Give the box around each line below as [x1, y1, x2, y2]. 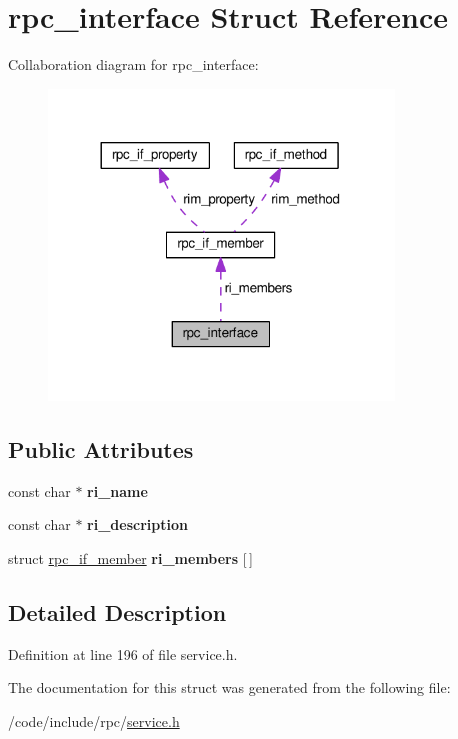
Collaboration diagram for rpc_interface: [8, 54, 259, 75]
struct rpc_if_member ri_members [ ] [8, 547, 253, 568]
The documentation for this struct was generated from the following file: [8, 677, 451, 698]
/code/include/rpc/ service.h [8, 710, 180, 731]
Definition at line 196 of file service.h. [8, 643, 238, 664]
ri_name [87, 480, 148, 501]
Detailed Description [8, 596, 227, 627]
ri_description [87, 514, 188, 535]
